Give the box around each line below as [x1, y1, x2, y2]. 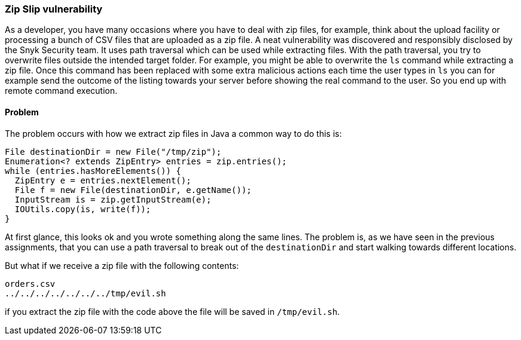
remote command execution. [5, 85, 118, 96]
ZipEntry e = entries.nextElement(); [14, 175, 191, 185]
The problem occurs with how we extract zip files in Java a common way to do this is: [5, 128, 342, 139]
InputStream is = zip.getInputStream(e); [14, 194, 212, 204]
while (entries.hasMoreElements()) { [5, 166, 182, 176]
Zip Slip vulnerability [5, 3, 103, 15]
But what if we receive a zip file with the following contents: [5, 260, 239, 271]
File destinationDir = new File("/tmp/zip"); [5, 146, 222, 157]
